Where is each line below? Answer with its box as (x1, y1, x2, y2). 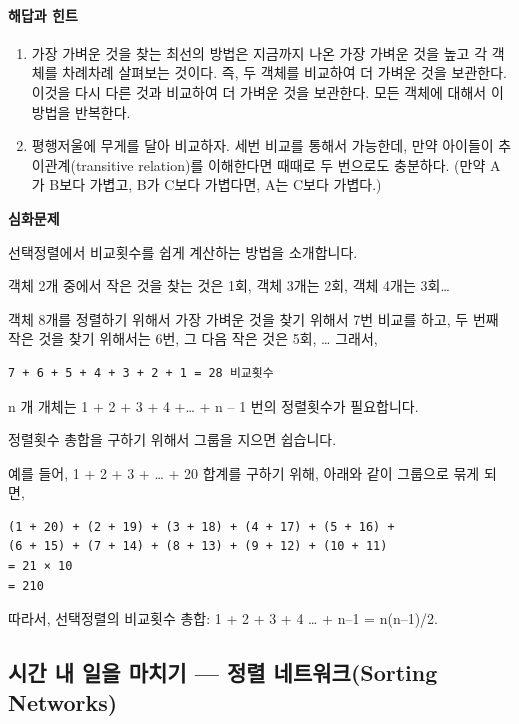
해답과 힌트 (8, 4, 78, 25)
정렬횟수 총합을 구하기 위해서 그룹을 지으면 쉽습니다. (8, 429, 337, 450)
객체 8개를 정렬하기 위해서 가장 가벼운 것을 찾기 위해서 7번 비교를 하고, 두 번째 (8, 308, 499, 329)
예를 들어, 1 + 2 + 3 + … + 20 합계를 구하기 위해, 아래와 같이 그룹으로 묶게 (8, 462, 480, 483)
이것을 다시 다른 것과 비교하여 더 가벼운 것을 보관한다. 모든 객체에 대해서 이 (31, 81, 504, 102)
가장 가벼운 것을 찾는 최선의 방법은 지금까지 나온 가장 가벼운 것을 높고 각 (31, 42, 488, 63)
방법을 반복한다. (31, 101, 131, 122)
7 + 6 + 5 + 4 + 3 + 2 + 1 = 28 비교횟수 (8, 365, 274, 380)
